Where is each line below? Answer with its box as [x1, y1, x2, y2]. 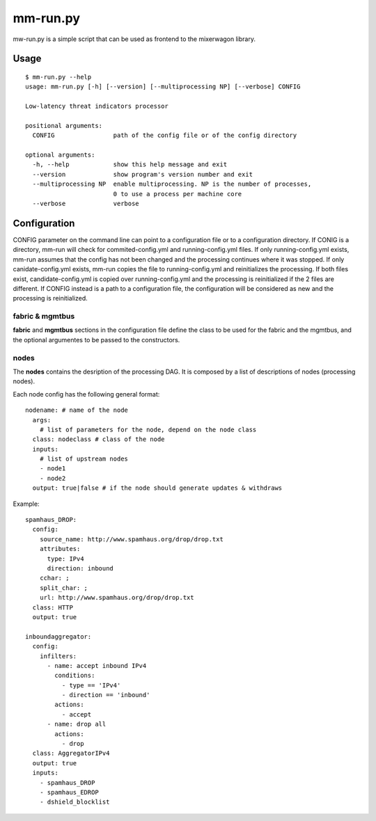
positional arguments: [25, 122, 103, 129]
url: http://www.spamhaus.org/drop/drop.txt [39, 593, 194, 602]
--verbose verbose [32, 200, 139, 208]
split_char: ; [39, 584, 88, 591]
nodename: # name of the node [25, 406, 129, 414]
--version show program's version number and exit [32, 170, 253, 178]
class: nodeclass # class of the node [32, 436, 165, 443]
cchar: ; [39, 574, 70, 582]
